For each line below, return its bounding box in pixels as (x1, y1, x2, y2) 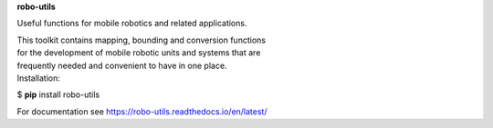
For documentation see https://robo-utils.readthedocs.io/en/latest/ (16, 105, 267, 117)
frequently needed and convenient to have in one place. (16, 60, 227, 71)
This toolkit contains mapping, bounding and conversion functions (16, 34, 267, 45)
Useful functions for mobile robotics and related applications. (16, 18, 247, 29)
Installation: (16, 73, 61, 84)
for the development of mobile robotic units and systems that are (16, 47, 261, 58)
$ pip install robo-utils (16, 89, 100, 100)
